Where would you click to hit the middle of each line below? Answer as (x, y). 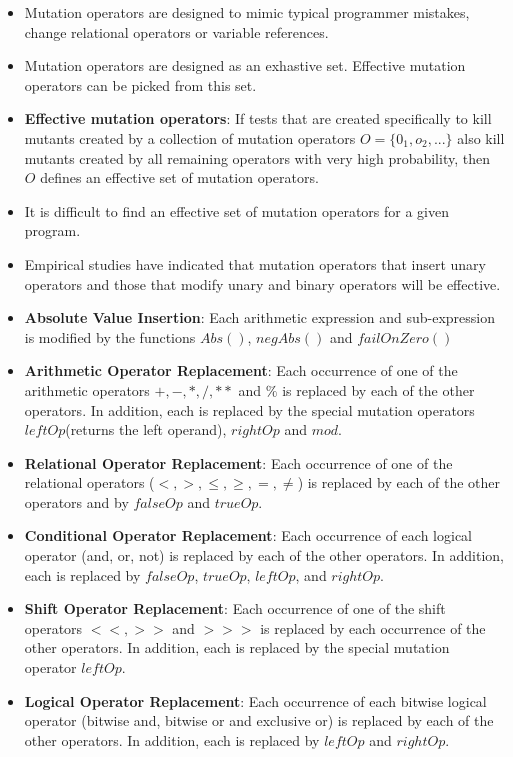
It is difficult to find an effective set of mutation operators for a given (237, 210)
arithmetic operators (87, 389)
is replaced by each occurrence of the (373, 627)
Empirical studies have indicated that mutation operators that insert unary (255, 263)
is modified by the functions (110, 336)
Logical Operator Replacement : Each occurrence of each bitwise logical (255, 700)
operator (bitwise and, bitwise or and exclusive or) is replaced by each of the (259, 720)
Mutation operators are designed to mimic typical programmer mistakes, (247, 12)
